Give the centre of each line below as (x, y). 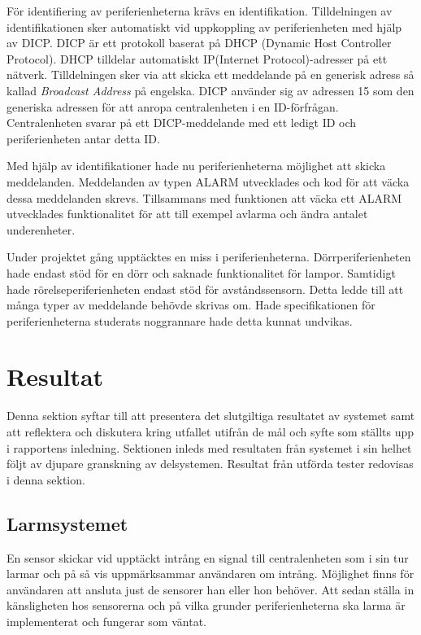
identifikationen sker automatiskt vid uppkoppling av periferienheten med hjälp (204, 26)
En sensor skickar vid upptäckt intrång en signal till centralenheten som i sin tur (208, 557)
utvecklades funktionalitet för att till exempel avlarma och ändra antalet (187, 214)
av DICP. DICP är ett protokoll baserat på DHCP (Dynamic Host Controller (199, 43)
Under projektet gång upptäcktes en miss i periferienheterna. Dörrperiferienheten (209, 257)
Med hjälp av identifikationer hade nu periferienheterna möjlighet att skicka (196, 166)
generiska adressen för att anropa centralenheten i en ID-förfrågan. (173, 106)
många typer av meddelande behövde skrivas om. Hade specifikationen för (191, 305)
